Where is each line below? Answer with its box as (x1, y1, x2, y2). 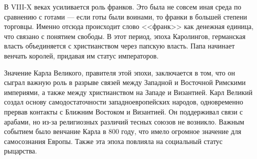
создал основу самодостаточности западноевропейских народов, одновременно (4, 96, 243, 107)
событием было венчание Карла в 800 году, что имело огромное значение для (4, 126, 241, 136)
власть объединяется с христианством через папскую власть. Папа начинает (4, 40, 235, 51)
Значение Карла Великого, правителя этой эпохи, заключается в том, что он (4, 67, 235, 77)
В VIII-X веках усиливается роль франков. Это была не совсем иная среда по (4, 1, 241, 11)
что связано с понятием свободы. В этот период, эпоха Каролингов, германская (4, 30, 245, 41)
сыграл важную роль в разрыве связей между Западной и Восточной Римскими (4, 77, 246, 87)
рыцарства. (4, 145, 37, 156)
